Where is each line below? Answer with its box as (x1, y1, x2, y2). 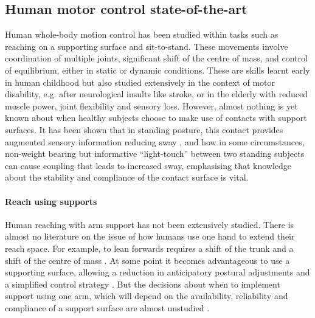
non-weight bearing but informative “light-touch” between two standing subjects (5, 147, 305, 160)
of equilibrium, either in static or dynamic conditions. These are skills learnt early (5, 63, 310, 76)
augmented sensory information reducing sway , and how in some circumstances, (5, 135, 305, 148)
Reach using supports (5, 195, 97, 207)
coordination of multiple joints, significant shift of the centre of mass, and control (5, 52, 308, 64)
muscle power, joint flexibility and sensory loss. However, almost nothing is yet (5, 99, 298, 112)
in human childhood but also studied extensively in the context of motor (5, 75, 275, 88)
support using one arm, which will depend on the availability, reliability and (5, 289, 288, 302)
